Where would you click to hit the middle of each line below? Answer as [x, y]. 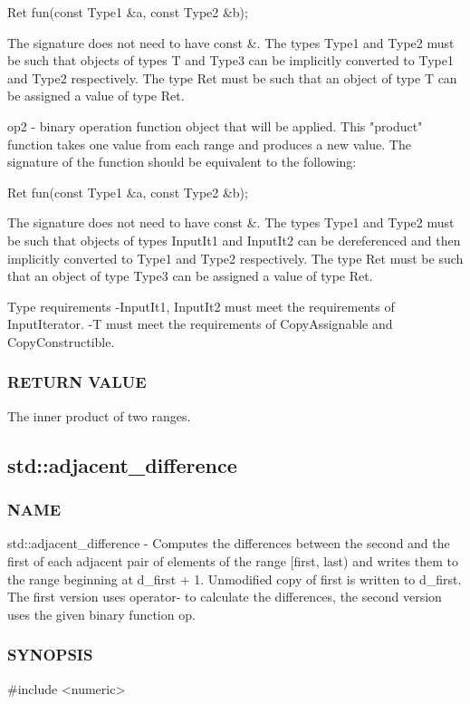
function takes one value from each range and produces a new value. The [209, 144]
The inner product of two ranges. [99, 415]
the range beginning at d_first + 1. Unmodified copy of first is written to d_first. [235, 579]
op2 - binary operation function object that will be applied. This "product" [215, 125]
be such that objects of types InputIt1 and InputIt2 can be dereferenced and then [234, 240]
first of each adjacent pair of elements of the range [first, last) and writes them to [233, 560]
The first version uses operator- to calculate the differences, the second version [225, 597]
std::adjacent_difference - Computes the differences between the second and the [229, 543]
